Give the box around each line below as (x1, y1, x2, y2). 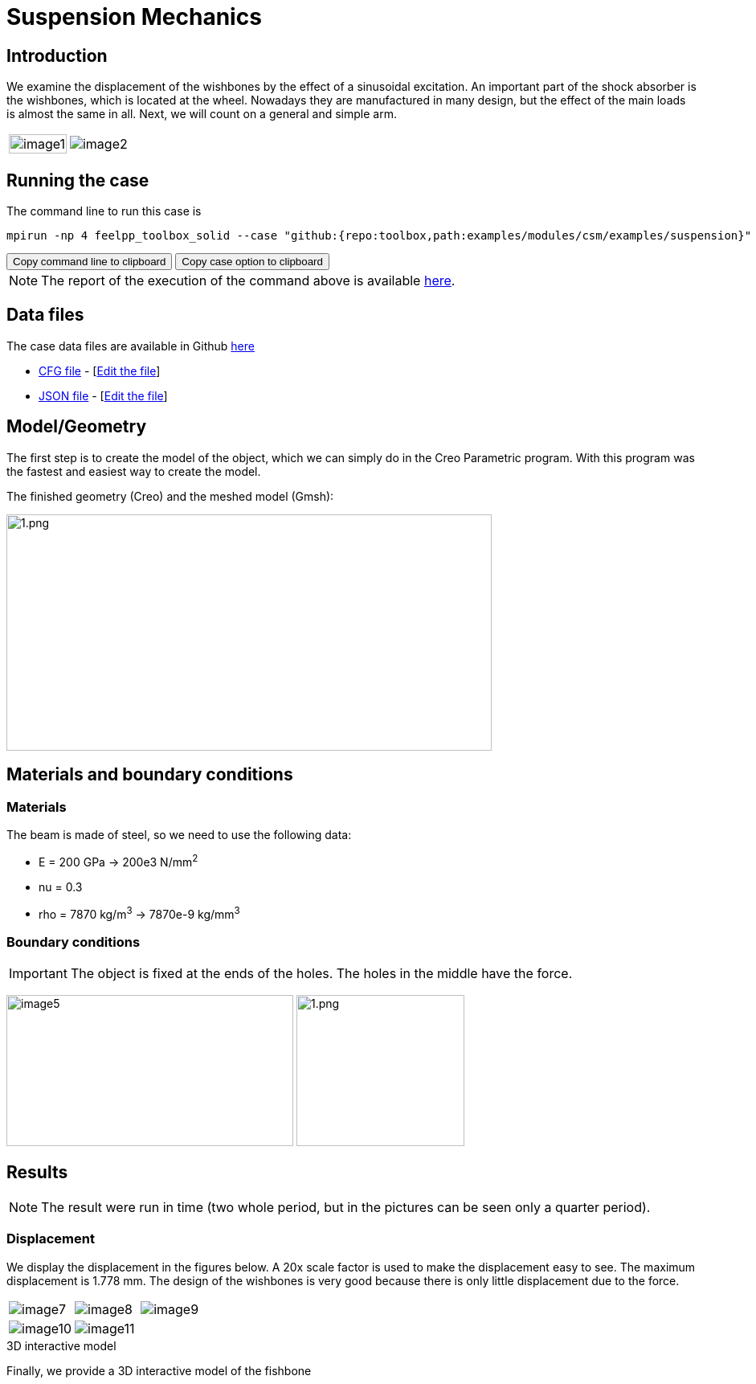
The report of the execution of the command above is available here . (41, 272, 456, 289)
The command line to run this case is (6, 204, 202, 219)
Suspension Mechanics (6, 3, 262, 31)
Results (6, 1162, 68, 1183)
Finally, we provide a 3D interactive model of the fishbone (6, 1363, 312, 1378)
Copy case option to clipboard (182, 256, 323, 268)
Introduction (6, 45, 108, 66)
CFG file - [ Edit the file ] (39, 363, 161, 378)
